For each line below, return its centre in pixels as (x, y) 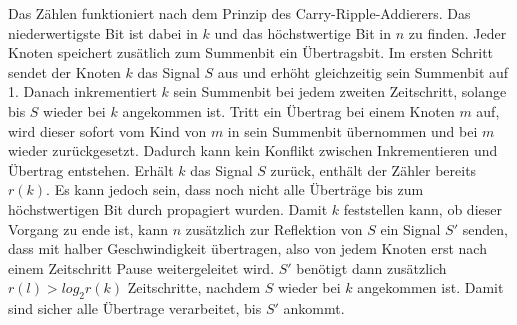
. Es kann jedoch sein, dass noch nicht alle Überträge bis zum (235, 189)
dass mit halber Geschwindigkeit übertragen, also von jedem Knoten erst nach (247, 248)
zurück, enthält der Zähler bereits (373, 169)
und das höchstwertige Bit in (302, 32)
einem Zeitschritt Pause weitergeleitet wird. (141, 267)
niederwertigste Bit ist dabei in (103, 32)
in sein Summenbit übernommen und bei (352, 130)
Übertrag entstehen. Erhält (91, 169)
